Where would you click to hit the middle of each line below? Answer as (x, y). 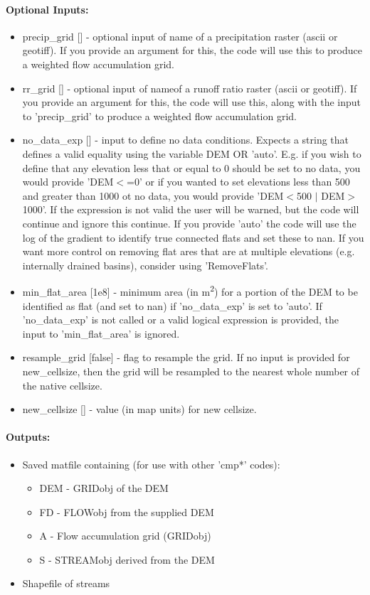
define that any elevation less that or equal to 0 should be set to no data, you (191, 167)
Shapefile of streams (66, 583)
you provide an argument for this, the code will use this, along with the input (192, 102)
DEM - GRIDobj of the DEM (104, 488)
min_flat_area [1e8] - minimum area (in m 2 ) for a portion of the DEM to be (190, 290)
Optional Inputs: (47, 9)
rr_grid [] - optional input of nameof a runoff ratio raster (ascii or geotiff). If (190, 88)
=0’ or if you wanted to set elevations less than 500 (238, 182)
